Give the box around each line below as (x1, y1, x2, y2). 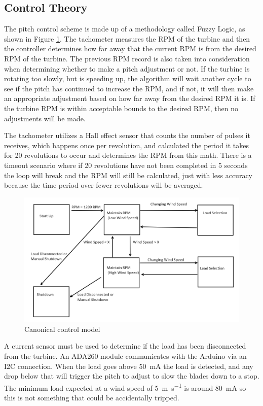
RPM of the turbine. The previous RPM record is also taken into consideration (4, 53, 250, 63)
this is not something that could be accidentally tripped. (4, 392, 179, 402)
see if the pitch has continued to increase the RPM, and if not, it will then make (4, 83, 254, 93)
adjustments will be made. (4, 113, 86, 123)
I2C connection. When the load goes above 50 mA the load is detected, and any (4, 360, 253, 371)
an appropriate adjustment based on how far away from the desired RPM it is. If (4, 93, 255, 104)
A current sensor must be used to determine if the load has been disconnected (4, 341, 246, 351)
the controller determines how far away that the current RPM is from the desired (4, 43, 256, 54)
